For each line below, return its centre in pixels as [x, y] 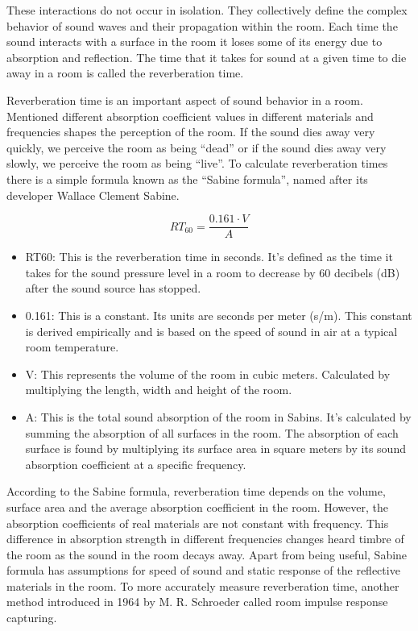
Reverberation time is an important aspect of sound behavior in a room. [185, 100]
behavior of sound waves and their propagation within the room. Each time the [202, 25]
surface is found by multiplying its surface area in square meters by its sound [215, 448]
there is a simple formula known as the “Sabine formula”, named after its [187, 179]
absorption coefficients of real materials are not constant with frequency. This [198, 523]
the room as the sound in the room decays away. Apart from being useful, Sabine [207, 554]
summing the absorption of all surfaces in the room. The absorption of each [212, 432]
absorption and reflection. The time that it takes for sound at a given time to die [207, 57]
